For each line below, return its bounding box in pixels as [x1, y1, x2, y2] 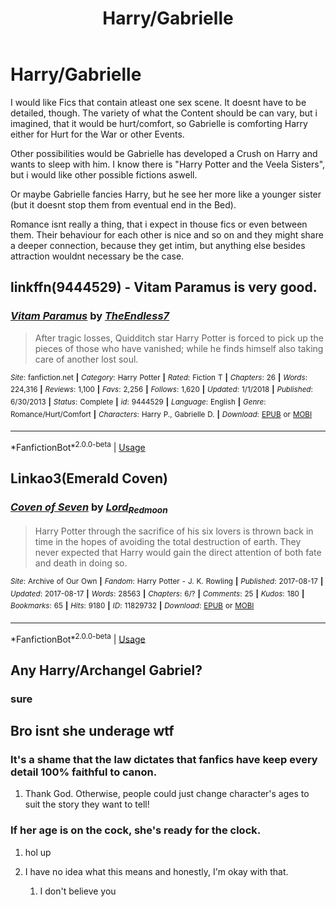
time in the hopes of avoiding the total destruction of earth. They [34, 535, 302, 547]
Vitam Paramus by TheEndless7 [10, 309, 170, 323]
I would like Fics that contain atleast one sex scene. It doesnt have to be [10, 96, 307, 108]
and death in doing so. [34, 557, 128, 569]
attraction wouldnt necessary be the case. [10, 250, 185, 262]
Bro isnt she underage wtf [10, 723, 175, 740]
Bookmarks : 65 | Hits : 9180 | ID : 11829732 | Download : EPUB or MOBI [10, 601, 255, 611]
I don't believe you [39, 885, 117, 897]
